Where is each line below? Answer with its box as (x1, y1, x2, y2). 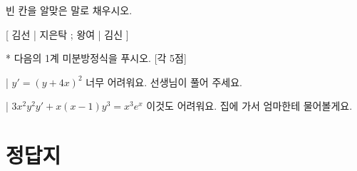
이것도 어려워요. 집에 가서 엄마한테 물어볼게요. (146, 98, 353, 113)
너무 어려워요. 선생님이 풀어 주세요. (86, 74, 242, 89)
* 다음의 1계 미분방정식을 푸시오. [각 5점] (6, 51, 187, 66)
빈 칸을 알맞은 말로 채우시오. (6, 3, 133, 17)
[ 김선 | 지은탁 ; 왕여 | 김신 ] (6, 26, 129, 41)
